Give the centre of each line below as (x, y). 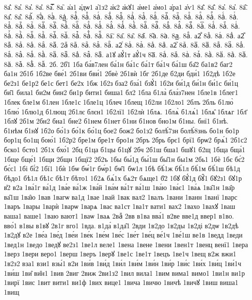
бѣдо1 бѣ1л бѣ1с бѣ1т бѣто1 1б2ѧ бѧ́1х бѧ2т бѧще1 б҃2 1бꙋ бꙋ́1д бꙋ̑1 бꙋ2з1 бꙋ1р (123, 178)
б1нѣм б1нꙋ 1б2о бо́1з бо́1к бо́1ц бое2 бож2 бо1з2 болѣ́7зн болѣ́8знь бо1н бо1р (122, 130)
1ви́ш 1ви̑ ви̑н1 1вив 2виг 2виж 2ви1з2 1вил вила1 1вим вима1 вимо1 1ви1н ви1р (125, 273)
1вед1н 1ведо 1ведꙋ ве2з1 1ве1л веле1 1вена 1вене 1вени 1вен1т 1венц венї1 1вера (126, 244)
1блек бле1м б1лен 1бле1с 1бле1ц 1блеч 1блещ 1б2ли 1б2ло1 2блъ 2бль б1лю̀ (119, 102)
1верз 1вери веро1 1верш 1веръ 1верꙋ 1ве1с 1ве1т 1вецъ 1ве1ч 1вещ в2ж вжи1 (120, 254)
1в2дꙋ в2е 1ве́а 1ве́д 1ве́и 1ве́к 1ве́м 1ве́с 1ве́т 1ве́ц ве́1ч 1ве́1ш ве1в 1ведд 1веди (123, 235)
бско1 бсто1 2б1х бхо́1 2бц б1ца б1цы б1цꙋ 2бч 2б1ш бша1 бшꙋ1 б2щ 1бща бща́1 (125, 149)
